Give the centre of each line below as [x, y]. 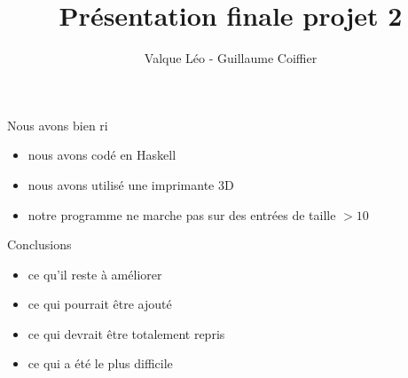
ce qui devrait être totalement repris [126, 333]
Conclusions [39, 244]
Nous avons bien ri [58, 125]
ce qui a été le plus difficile [100, 363]
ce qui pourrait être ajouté [100, 304]
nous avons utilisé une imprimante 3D [131, 184]
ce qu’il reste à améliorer [95, 274]
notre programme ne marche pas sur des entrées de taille [182, 214]
